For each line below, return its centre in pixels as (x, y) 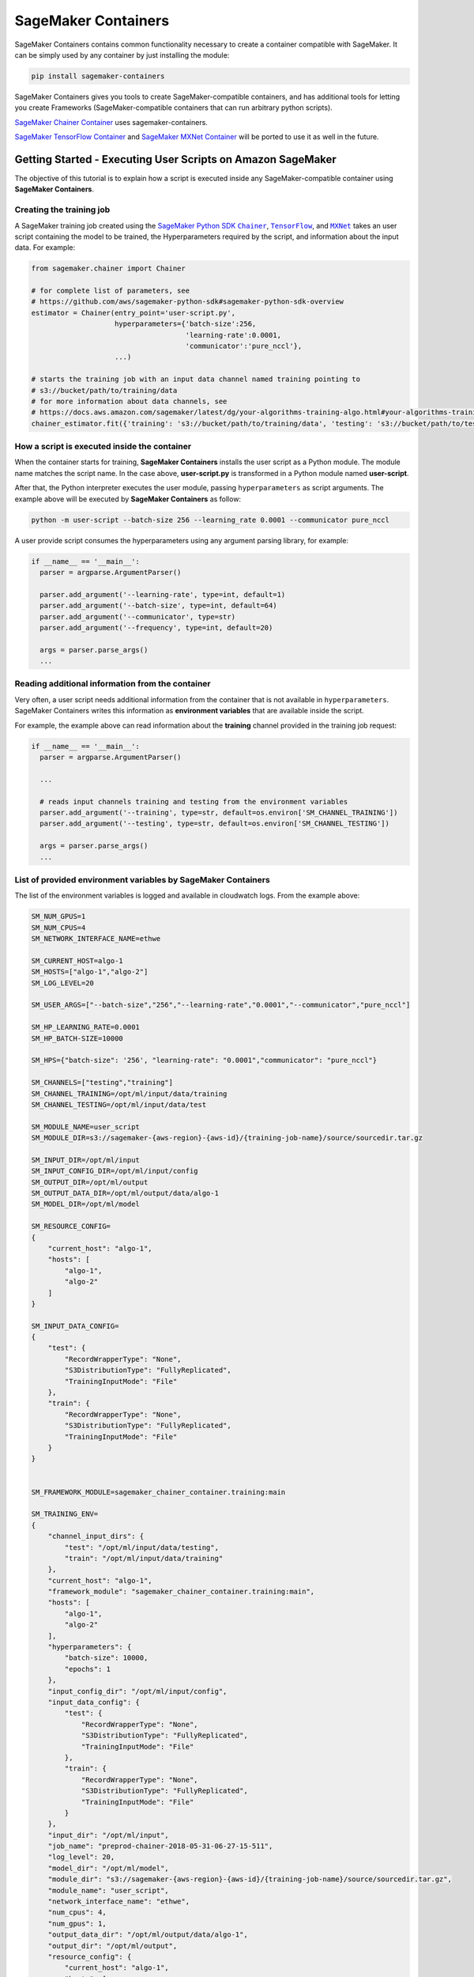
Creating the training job (62, 210)
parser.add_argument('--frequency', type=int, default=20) (156, 627)
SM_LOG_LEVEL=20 (63, 983)
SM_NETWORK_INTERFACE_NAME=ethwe (96, 939)
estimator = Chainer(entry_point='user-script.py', (134, 313)
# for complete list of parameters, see (110, 291)
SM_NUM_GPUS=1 (58, 917)
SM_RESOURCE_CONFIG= (71, 1227)
